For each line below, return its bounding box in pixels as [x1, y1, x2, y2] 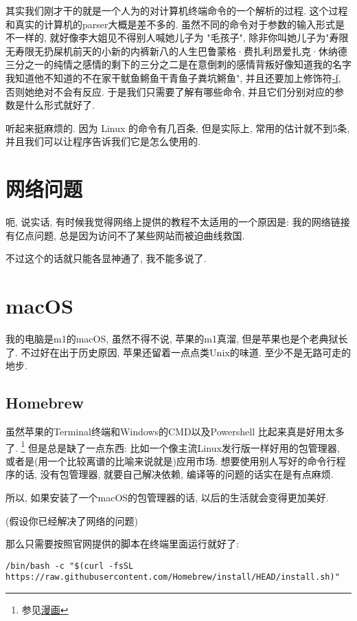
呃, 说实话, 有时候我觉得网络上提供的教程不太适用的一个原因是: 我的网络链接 [5, 215, 350, 229]
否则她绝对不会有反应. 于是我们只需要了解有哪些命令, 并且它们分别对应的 [5, 84, 335, 98]
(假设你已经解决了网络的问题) [5, 513, 138, 527]
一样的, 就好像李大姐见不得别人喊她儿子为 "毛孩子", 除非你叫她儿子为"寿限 [14, 30, 349, 45]
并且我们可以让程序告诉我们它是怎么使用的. [5, 134, 200, 149]
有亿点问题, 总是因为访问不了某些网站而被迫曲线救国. [5, 228, 245, 242]
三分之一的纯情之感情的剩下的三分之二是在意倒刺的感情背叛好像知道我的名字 [5, 57, 352, 72]
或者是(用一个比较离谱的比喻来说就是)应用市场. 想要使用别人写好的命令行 [5, 453, 336, 468]
